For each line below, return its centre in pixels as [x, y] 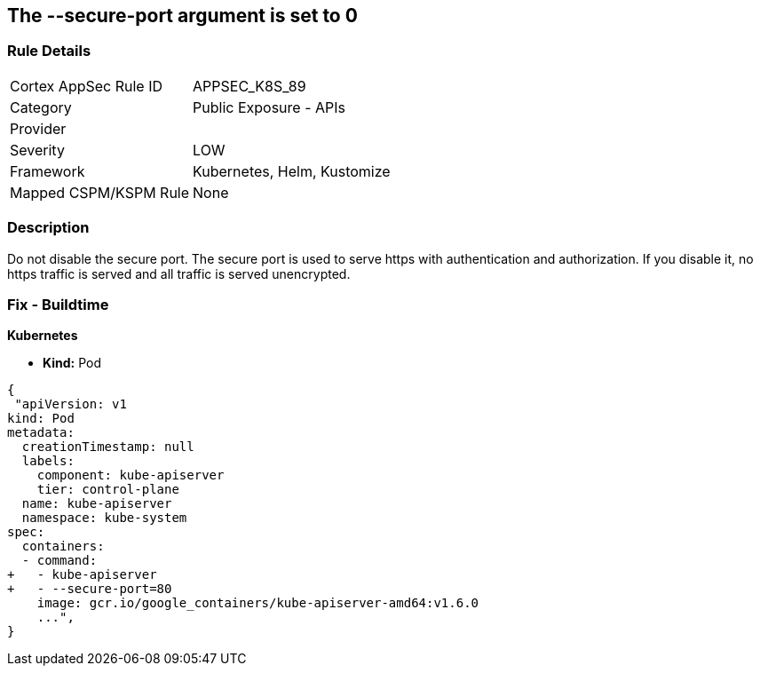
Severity [37, 150]
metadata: [41, 433]
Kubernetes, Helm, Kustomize [292, 171]
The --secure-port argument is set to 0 [182, 16]
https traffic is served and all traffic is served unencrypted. [179, 273]
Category [41, 107]
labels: [48, 461]
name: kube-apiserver [97, 504]
